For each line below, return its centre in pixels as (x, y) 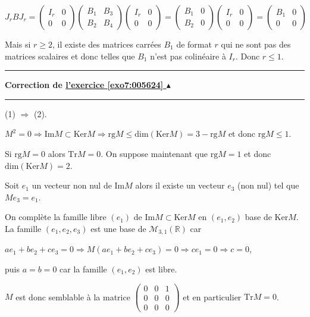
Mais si (18, 44)
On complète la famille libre (56, 217)
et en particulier (212, 296)
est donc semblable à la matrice (73, 296)
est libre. (161, 269)
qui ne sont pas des (256, 44)
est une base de (118, 228)
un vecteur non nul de (72, 185)
